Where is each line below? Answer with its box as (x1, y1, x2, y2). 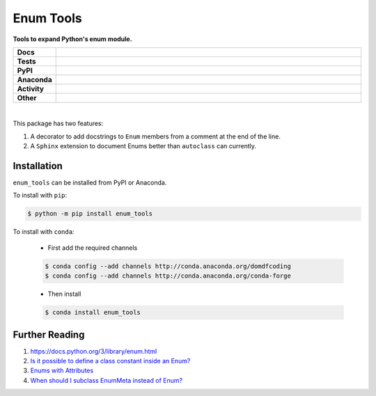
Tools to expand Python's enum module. (13, 35, 132, 43)
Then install (47, 290, 81, 299)
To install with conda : (13, 228, 75, 236)
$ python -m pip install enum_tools (27, 209, 153, 218)
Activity (17, 84, 45, 93)
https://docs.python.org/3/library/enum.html (30, 347, 157, 355)
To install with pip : (13, 191, 68, 200)
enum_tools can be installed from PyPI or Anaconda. (13, 178, 167, 187)
